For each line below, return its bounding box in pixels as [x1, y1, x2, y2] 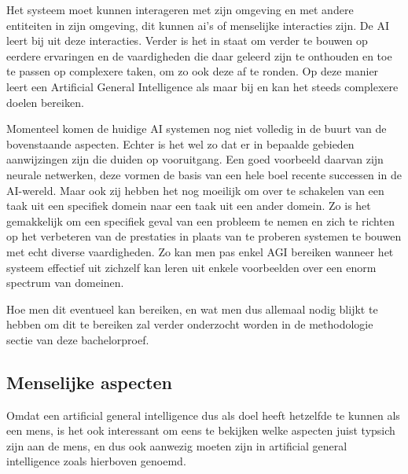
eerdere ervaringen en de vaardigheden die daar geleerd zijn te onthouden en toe [6, 47, 392, 64]
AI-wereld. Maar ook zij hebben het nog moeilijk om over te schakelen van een [6, 182, 384, 198]
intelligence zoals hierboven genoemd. [6, 453, 186, 469]
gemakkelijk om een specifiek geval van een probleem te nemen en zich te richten [6, 212, 395, 229]
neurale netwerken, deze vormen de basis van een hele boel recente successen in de [6, 166, 402, 182]
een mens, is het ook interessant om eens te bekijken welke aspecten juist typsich [6, 422, 395, 439]
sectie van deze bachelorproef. [6, 331, 149, 347]
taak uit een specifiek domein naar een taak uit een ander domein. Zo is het [6, 197, 371, 214]
